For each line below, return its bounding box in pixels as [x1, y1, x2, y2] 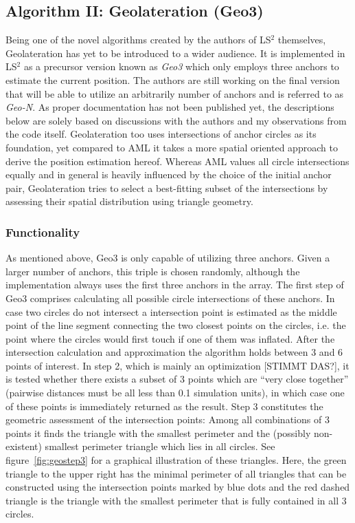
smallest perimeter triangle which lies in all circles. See [45, 439, 275, 453]
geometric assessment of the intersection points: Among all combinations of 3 [5, 412, 330, 427]
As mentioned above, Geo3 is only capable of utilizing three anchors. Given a [5, 250, 330, 265]
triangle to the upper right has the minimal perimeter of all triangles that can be [5, 466, 347, 480]
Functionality [5, 223, 80, 240]
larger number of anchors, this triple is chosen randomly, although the [5, 264, 300, 278]
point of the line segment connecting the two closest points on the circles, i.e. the [5, 318, 346, 332]
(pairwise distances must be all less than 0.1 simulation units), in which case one [5, 385, 345, 400]
